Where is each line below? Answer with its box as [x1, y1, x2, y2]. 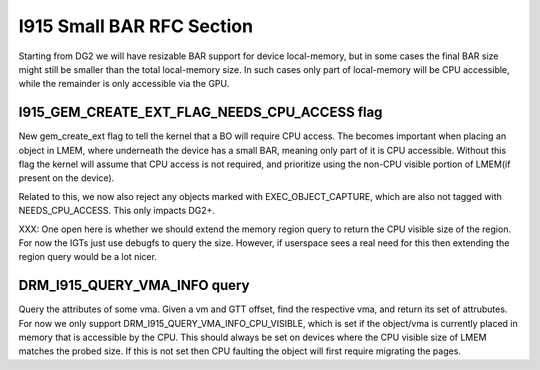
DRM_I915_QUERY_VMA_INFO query [18, 277, 250, 294]
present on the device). [18, 172, 115, 184]
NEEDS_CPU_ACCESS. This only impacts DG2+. [18, 205, 215, 217]
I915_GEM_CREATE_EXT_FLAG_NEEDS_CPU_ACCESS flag [18, 104, 383, 121]
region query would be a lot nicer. [18, 251, 157, 263]
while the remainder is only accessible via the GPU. [18, 78, 230, 90]
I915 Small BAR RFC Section [18, 15, 254, 37]
